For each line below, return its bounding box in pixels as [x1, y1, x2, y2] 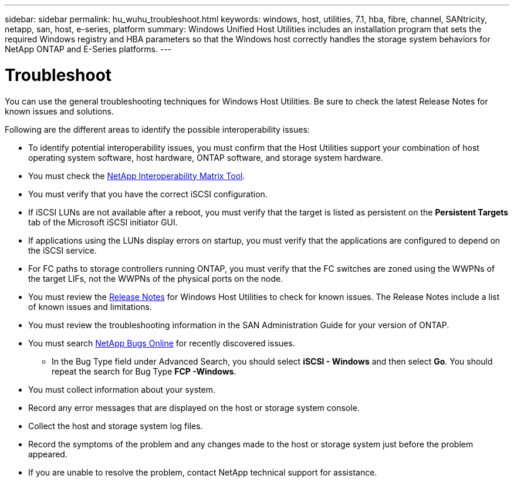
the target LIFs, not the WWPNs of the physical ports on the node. [28, 273, 283, 284]
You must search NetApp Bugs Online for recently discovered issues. [28, 338, 295, 348]
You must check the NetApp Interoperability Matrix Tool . [28, 170, 245, 181]
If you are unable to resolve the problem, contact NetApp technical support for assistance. [28, 467, 377, 477]
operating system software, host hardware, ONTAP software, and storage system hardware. [28, 152, 383, 163]
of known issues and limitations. [28, 301, 152, 312]
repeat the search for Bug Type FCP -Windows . [52, 366, 236, 376]
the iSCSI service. [28, 245, 97, 255]
